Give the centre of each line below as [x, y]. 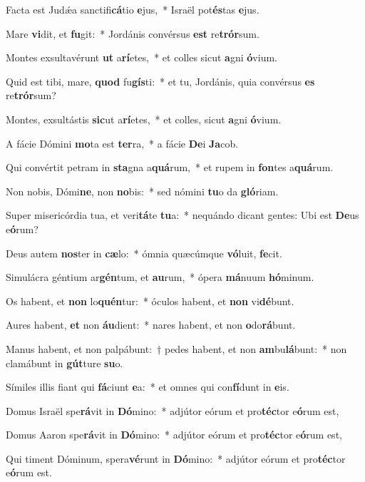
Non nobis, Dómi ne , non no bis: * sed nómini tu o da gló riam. [142, 191]
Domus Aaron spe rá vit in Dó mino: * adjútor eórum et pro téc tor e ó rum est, [174, 435]
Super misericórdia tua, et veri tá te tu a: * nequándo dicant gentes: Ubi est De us [182, 215]
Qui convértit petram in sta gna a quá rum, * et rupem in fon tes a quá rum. [170, 167]
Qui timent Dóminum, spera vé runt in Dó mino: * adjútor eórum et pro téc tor [176, 458]
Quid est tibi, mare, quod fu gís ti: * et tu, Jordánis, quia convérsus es [160, 81]
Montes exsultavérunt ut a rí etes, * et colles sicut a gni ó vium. [142, 57]
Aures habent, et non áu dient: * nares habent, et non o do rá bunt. [151, 325]
